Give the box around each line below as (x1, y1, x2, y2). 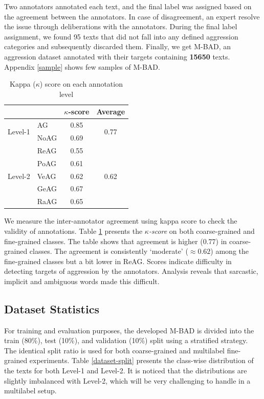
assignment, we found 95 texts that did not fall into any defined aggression (4, 31, 238, 42)
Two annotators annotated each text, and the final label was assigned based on (4, 1, 252, 11)
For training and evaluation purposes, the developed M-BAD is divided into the (4, 325, 254, 335)
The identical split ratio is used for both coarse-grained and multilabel (4, 345, 225, 355)
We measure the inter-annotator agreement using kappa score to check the (4, 215, 237, 226)
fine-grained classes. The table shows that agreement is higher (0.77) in (4, 235, 227, 246)
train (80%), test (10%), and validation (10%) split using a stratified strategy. (4, 335, 248, 346)
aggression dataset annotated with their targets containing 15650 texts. (4, 51, 230, 62)
